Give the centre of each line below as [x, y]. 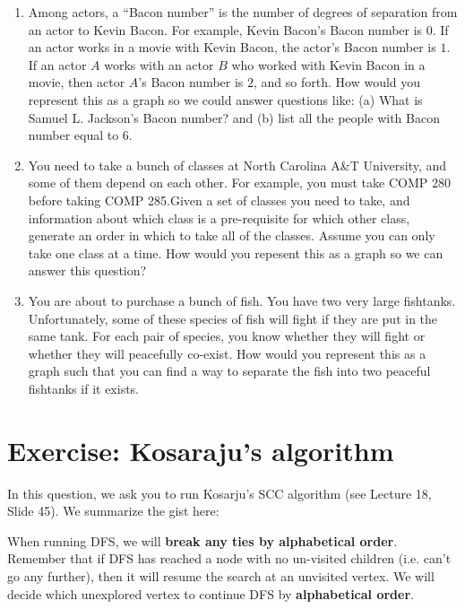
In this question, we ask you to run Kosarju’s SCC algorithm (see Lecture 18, [220, 493]
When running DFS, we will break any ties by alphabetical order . [202, 540]
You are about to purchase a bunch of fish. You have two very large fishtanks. [242, 300]
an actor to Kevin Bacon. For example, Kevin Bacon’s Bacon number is [225, 29]
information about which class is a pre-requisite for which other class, [219, 217]
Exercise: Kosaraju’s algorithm [201, 450]
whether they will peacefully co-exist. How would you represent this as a [227, 353]
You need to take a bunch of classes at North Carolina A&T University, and [237, 165]
